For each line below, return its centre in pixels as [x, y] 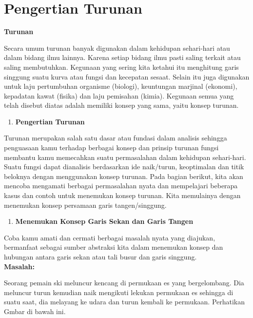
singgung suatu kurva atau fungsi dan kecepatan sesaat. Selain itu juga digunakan [127, 76]
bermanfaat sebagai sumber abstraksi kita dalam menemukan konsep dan [114, 247]
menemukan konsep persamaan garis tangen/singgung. [85, 205]
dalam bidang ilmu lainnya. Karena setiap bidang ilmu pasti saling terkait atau [122, 57]
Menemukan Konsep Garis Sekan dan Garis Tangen [104, 221]
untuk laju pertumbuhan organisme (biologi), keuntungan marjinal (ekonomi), [121, 86]
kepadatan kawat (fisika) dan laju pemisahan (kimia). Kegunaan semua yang [119, 95]
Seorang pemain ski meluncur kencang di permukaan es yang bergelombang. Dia [124, 283]
